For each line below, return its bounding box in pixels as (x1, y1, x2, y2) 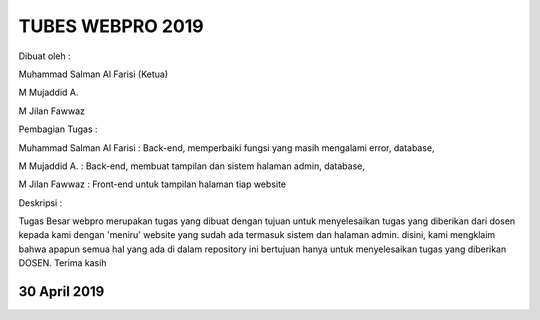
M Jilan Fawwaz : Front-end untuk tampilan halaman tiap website (18, 178, 287, 190)
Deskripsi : (18, 196, 63, 209)
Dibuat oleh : (18, 50, 71, 62)
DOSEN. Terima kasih (18, 257, 107, 269)
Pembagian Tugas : (18, 123, 98, 135)
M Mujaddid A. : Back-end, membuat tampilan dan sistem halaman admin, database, (18, 160, 365, 172)
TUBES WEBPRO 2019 (18, 15, 204, 37)
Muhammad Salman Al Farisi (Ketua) (18, 68, 169, 80)
